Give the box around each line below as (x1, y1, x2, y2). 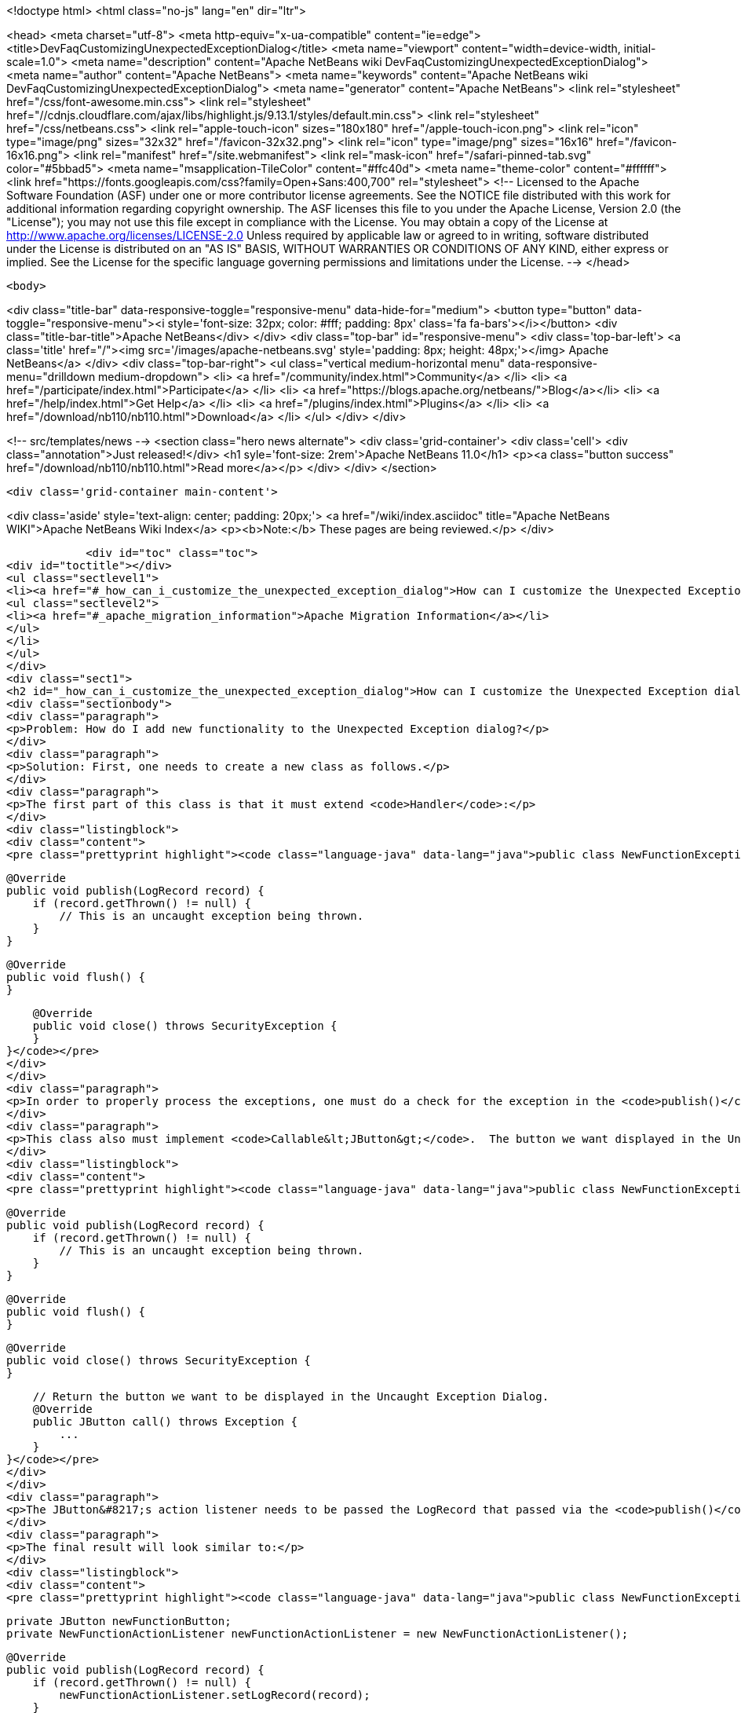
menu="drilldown (6, 370, 96, 383)
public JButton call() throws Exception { (32, 1415, 297, 1428)
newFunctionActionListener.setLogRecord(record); (59, 1689, 370, 1701)
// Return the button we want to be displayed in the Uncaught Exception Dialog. (32, 1390, 549, 1403)
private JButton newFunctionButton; (6, 1615, 232, 1627)
